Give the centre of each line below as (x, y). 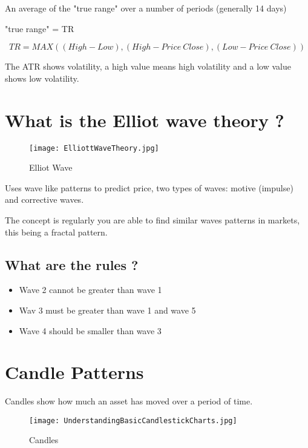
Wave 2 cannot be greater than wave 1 (90, 290)
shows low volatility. (42, 78)
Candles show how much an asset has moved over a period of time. (129, 401)
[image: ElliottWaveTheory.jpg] (94, 148)
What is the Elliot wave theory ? (145, 120)
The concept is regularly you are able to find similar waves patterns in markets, (152, 219)
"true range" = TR (40, 28)
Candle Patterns (74, 372)
